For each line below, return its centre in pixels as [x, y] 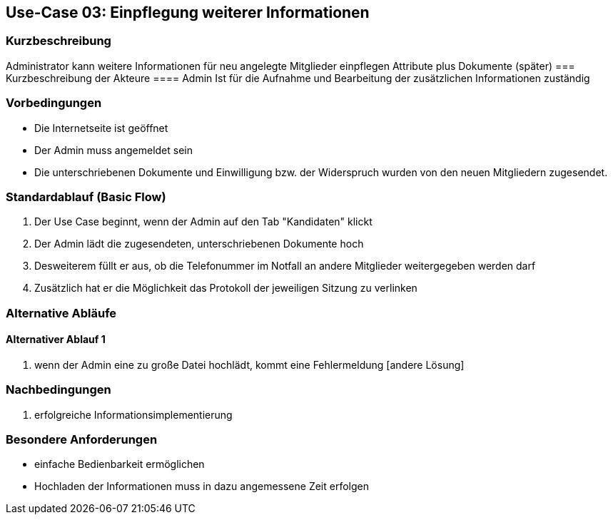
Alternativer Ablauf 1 [56, 340]
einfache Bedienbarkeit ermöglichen [120, 464]
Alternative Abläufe [61, 313]
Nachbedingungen [59, 390]
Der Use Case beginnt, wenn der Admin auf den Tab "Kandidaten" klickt [203, 222]
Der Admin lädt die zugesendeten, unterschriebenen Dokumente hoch [199, 244]
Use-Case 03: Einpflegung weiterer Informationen [188, 12]
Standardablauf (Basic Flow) [86, 197]
